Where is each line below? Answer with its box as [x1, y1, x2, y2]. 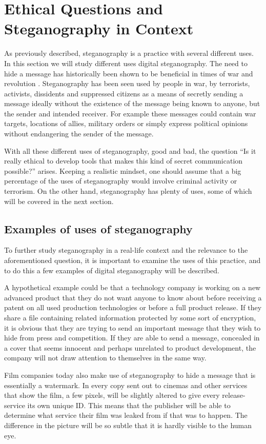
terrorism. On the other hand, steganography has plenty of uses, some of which [4, 186, 252, 196]
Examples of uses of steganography [4, 220, 193, 236]
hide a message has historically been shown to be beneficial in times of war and [4, 68, 253, 78]
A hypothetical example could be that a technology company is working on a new [4, 282, 261, 293]
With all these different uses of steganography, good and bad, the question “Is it [4, 145, 256, 156]
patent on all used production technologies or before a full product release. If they [4, 302, 262, 313]
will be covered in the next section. [4, 195, 114, 206]
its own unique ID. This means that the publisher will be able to [27, 399, 231, 410]
